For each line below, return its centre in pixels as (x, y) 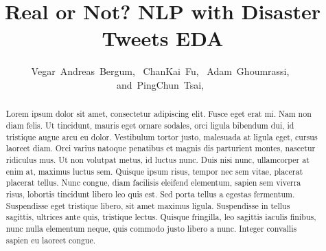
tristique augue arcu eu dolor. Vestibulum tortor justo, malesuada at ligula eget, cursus (162, 137)
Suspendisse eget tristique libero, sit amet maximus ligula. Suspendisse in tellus (148, 205)
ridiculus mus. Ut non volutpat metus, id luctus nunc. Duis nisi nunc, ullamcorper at (158, 159)
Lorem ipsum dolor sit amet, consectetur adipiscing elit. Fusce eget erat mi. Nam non (159, 114)
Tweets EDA (163, 38)
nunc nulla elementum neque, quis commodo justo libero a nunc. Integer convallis (151, 228)
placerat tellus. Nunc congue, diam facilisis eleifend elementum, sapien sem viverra (153, 183)
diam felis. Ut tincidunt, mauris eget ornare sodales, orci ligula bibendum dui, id (150, 125)
